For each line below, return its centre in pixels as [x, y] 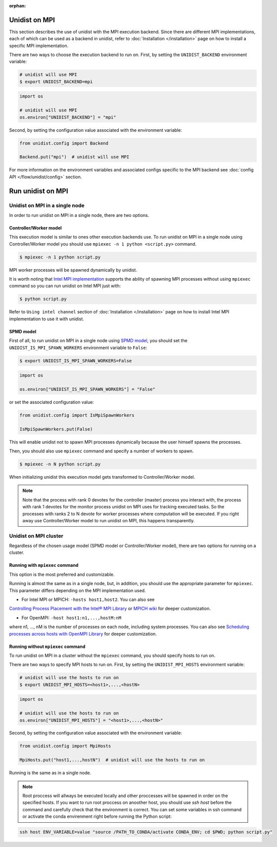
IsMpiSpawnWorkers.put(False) [56, 429]
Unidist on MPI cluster [36, 536]
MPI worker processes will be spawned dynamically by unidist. [73, 270]
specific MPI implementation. [39, 46]
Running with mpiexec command [44, 565]
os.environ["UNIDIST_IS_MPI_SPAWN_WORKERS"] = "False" [87, 389]
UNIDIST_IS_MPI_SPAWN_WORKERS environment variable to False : [78, 348]
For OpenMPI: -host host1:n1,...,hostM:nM [71, 618]
